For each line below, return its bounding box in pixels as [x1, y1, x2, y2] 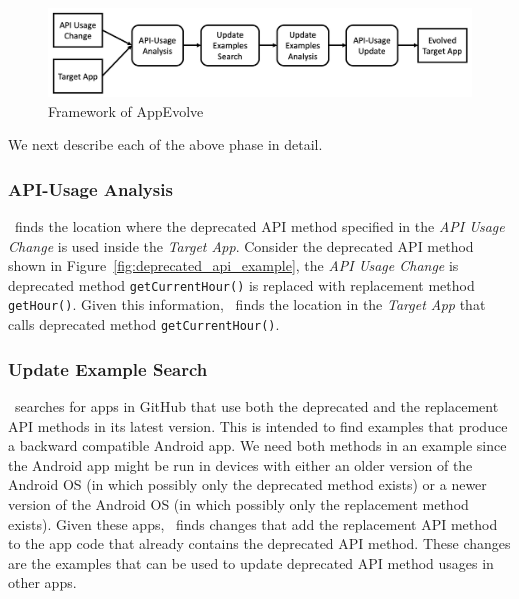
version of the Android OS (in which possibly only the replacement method [8, 493, 469, 514]
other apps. [8, 572, 77, 593]
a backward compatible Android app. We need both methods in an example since [8, 435, 507, 456]
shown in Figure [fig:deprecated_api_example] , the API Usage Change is [8, 255, 459, 276]
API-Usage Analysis [8, 176, 173, 201]
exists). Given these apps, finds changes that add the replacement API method [8, 513, 498, 534]
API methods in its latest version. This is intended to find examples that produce [8, 415, 508, 436]
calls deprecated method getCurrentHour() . [8, 314, 280, 335]
